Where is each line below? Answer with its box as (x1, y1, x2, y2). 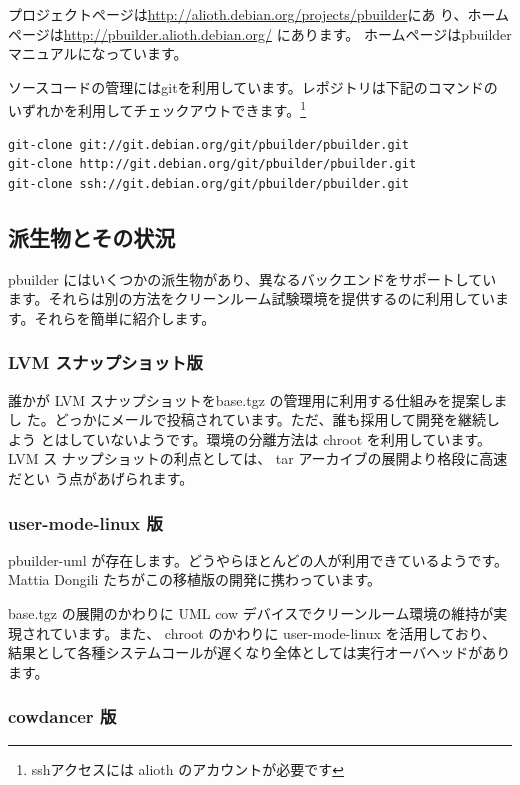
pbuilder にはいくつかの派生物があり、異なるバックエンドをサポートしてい (8, 268, 497, 289)
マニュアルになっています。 (8, 43, 188, 64)
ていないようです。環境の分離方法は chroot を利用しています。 (82, 428, 491, 449)
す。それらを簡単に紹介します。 (8, 307, 216, 328)
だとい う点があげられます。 (8, 467, 194, 488)
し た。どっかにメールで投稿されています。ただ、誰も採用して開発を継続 (8, 409, 486, 430)
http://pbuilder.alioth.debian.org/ (63, 23, 272, 44)
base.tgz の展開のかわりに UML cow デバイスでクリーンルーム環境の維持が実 (8, 602, 508, 623)
